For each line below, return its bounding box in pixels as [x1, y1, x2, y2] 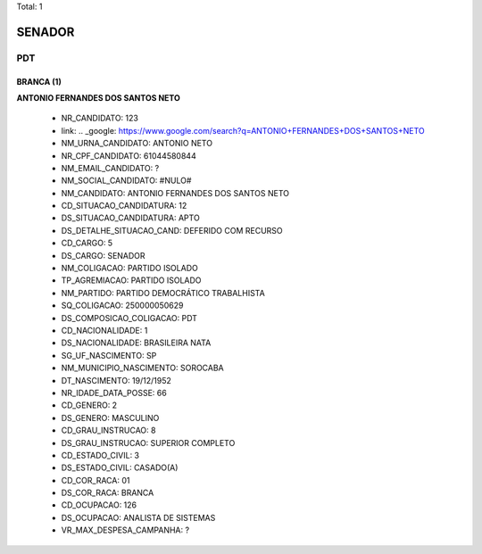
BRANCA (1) [16, 76, 62, 87]
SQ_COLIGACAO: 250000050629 [61, 300, 184, 311]
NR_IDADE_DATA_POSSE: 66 [61, 387, 167, 398]
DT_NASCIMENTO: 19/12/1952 [61, 375, 171, 385]
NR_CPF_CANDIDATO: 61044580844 [61, 150, 196, 161]
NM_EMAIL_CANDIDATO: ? [61, 162, 160, 173]
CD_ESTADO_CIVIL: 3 [61, 450, 140, 460]
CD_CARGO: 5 [61, 237, 113, 249]
